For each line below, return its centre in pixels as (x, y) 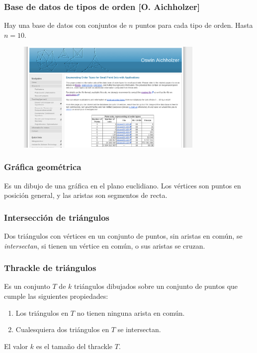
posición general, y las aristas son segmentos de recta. (86, 195)
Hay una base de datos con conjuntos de (65, 25)
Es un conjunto (27, 286)
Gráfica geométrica (43, 167)
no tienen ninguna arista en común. (131, 312)
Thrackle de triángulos (50, 268)
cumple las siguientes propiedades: (56, 296)
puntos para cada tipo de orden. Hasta (194, 25)
